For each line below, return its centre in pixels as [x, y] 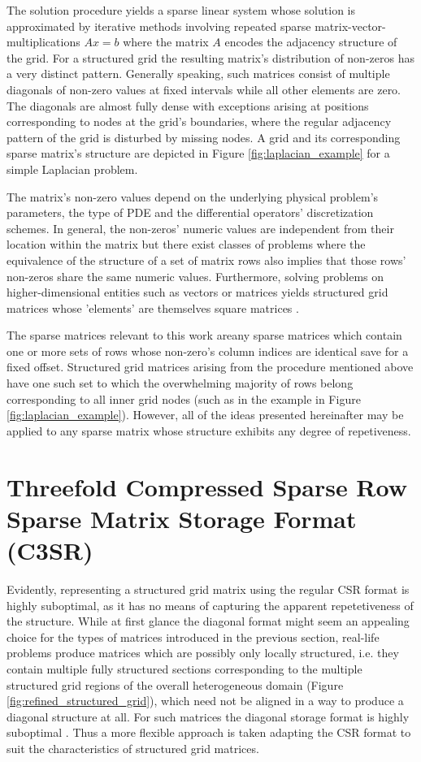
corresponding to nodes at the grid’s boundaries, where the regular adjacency [199, 121]
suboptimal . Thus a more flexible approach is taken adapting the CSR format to [209, 732]
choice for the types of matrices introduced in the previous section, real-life [193, 636]
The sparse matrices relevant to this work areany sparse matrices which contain [204, 335]
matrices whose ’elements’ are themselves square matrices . [153, 307]
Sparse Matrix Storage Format [182, 518]
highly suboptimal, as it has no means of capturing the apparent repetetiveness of [210, 605]
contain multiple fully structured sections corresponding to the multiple [184, 668]
